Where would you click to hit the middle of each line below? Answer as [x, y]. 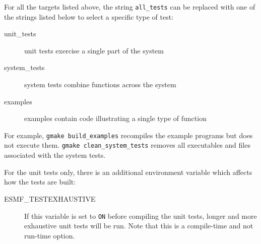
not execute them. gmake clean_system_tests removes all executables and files [127, 145]
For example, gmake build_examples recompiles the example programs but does [128, 135]
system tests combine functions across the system [100, 84]
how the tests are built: [40, 182]
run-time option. [50, 235]
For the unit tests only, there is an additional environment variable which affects [128, 172]
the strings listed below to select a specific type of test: [89, 16]
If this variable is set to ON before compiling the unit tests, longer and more [141, 216]
